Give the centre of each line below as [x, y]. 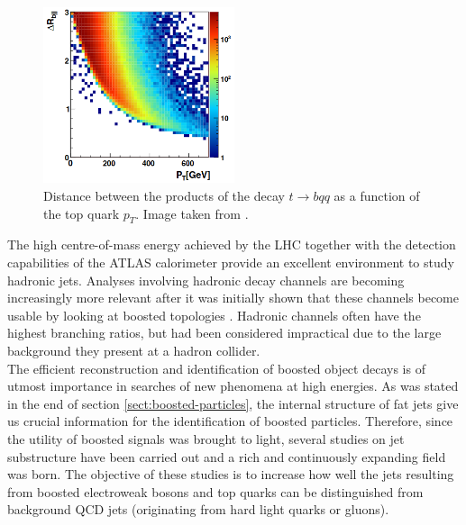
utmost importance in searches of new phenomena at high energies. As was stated [233, 386]
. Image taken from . [192, 213]
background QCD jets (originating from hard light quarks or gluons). [198, 509]
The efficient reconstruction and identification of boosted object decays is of [216, 368]
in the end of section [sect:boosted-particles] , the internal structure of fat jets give [233, 403]
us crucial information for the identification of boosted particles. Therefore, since [230, 421]
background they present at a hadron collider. [134, 350]
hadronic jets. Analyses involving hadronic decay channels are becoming [206, 280]
